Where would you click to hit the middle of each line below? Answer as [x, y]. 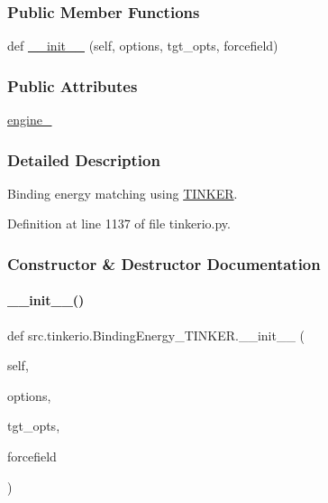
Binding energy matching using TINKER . [123, 193]
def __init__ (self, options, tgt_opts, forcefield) [143, 46]
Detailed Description [84, 159]
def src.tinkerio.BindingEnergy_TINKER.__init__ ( [156, 335]
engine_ [30, 120]
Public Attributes [73, 85]
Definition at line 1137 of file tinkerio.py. [119, 224]
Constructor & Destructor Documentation [164, 263]
